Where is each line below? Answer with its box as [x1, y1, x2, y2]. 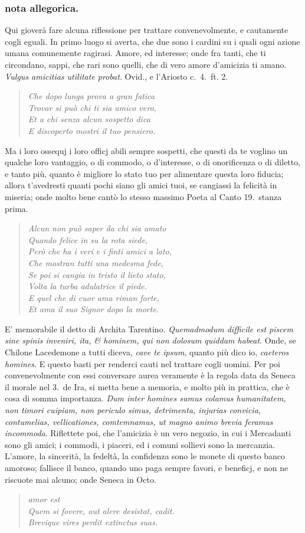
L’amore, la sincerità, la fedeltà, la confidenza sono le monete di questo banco [5, 450, 285, 462]
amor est [28, 493, 60, 505]
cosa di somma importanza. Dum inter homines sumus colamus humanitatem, [5, 392, 286, 404]
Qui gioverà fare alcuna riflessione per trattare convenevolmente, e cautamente [5, 24, 288, 36]
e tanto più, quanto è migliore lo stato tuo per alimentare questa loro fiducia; [5, 167, 284, 179]
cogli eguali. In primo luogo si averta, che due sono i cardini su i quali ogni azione [5, 35, 300, 47]
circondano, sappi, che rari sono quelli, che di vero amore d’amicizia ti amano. [5, 58, 287, 70]
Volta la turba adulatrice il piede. [28, 280, 147, 292]
